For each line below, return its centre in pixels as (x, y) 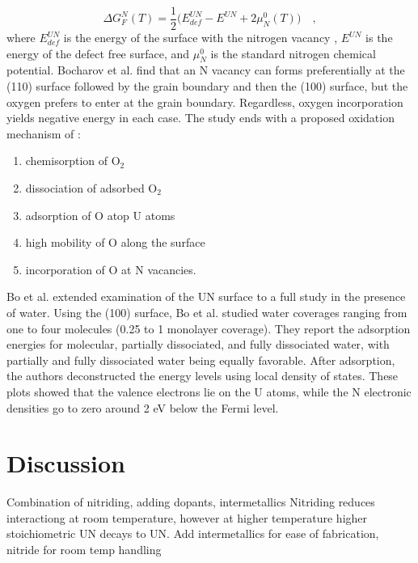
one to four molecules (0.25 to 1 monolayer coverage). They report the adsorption (209, 328)
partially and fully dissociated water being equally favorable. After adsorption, (201, 360)
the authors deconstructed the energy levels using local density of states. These (203, 376)
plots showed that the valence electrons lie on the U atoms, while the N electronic (209, 391)
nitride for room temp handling (84, 550)
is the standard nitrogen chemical (293, 53)
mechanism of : (44, 133)
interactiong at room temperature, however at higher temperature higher (187, 517)
